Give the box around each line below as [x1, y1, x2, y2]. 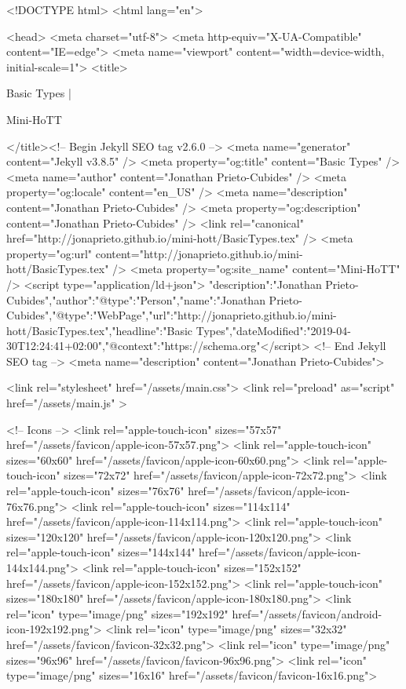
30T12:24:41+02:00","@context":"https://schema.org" [6, 337, 261, 354]
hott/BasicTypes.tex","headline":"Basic [6, 322, 193, 338]
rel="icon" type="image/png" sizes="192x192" [6, 605, 229, 622]
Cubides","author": [6, 291, 96, 308]
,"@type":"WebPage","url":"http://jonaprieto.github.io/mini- [49, 307, 337, 323]
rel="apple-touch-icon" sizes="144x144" [6, 544, 196, 560]
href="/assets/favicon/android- [232, 605, 382, 622]
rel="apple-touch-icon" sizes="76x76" [6, 483, 185, 499]
